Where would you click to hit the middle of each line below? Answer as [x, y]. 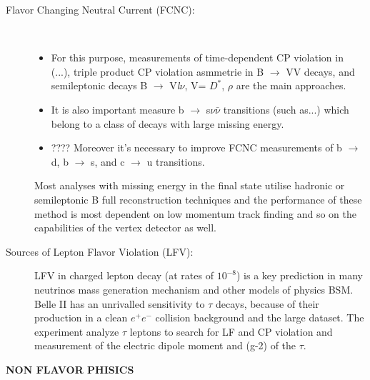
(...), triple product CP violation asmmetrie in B [157, 71]
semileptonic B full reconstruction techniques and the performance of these [198, 199]
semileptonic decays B [99, 85]
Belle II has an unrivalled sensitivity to [120, 303]
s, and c [107, 161]
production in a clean [81, 317]
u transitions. [176, 161]
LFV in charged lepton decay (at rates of [124, 275]
